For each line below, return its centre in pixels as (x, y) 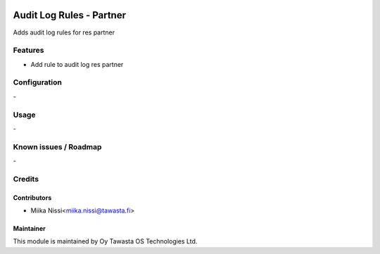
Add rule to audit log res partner (77, 64)
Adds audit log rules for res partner (64, 32)
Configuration (38, 82)
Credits (26, 179)
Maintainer (29, 229)
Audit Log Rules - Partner (70, 15)
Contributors (32, 198)
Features (28, 51)
